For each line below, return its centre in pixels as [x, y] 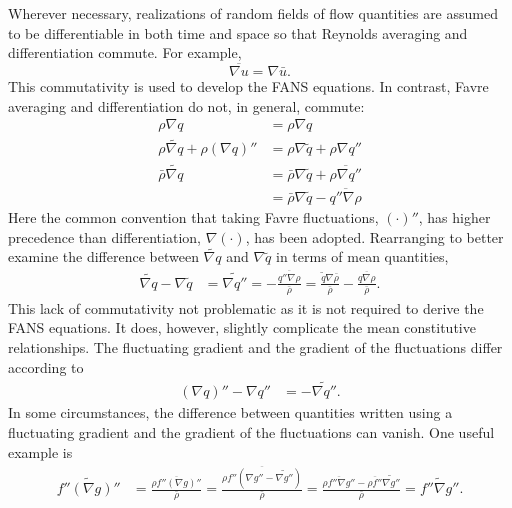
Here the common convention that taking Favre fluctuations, [193, 216]
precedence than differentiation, [104, 236]
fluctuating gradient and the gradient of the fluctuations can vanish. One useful [251, 431]
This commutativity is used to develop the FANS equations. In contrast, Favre [248, 86]
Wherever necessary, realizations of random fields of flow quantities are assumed [253, 13]
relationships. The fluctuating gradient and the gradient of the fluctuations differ [255, 346]
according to [46, 366]
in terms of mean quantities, [362, 256]
